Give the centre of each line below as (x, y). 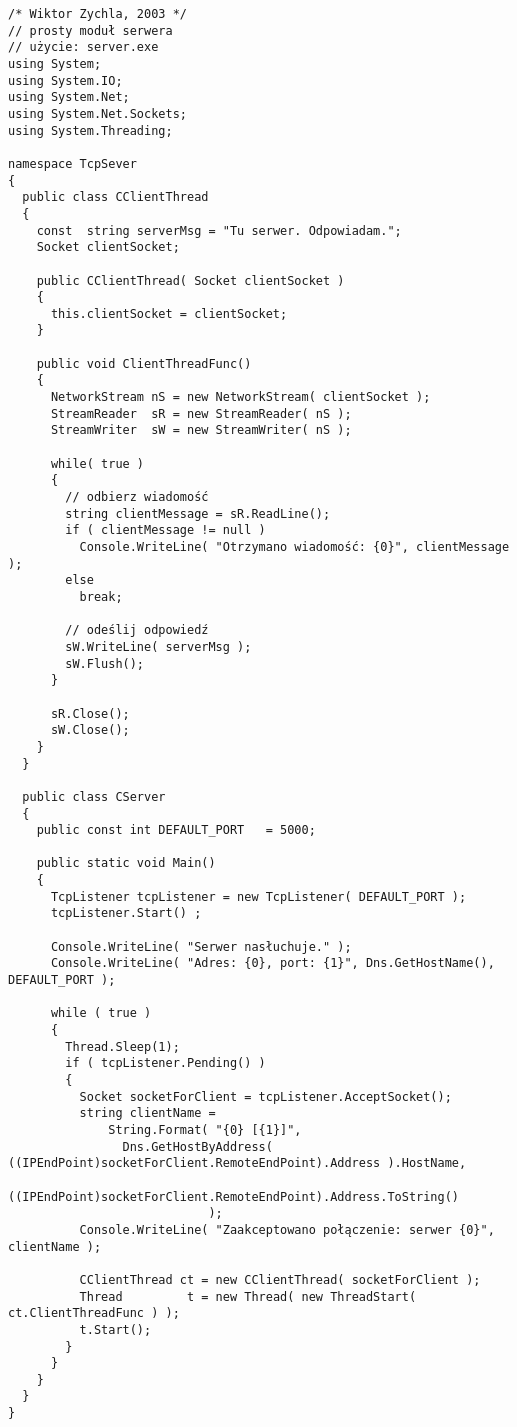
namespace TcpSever (72, 163)
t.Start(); (115, 1329)
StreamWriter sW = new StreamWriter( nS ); (201, 430)
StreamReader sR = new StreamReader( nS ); (201, 413)
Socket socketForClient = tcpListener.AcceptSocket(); (265, 1096)
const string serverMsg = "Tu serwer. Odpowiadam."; (219, 230)
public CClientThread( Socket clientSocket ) (190, 280)
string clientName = (147, 1113)
